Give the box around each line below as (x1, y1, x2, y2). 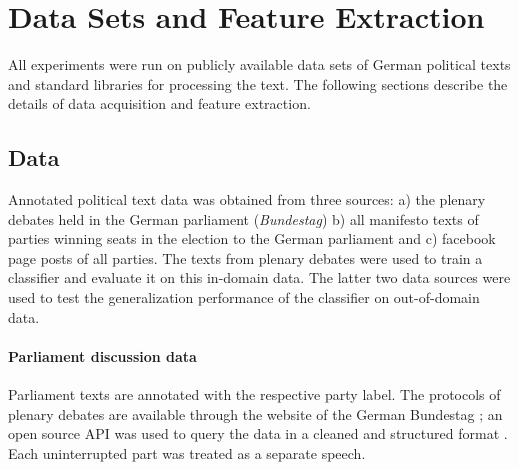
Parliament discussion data (8, 345, 197, 366)
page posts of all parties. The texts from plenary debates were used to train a (8, 247, 483, 268)
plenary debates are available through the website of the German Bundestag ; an (8, 403, 503, 424)
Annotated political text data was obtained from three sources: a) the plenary (8, 189, 486, 210)
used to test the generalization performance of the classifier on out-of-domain (8, 287, 480, 308)
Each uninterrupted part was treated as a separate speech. (8, 442, 366, 463)
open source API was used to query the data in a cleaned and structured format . (8, 423, 508, 444)
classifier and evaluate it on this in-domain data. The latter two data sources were (8, 267, 511, 288)
